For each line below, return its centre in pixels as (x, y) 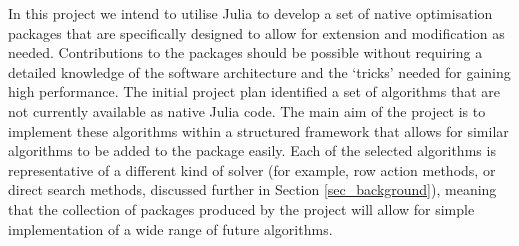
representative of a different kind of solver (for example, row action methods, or (252, 169)
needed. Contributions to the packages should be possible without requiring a (245, 52)
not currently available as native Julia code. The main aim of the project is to (247, 110)
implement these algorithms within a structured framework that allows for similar (258, 130)
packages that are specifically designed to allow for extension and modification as (256, 32)
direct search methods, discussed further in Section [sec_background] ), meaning (252, 189)
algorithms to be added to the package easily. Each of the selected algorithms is (252, 150)
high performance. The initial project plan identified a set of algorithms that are (254, 91)
